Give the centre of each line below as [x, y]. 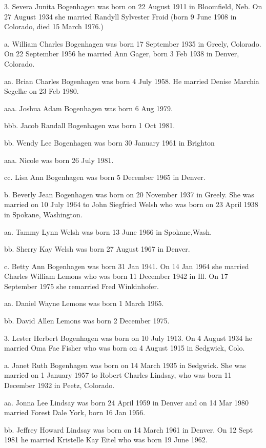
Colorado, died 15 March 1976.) [54, 26]
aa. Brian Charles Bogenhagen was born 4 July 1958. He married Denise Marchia [132, 81]
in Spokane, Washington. [43, 214]
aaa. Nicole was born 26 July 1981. [59, 160]
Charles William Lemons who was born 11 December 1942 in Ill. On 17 [116, 276]
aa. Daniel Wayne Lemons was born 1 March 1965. [84, 303]
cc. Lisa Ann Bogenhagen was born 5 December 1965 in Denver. [105, 177]
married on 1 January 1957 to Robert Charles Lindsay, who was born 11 [118, 375]
